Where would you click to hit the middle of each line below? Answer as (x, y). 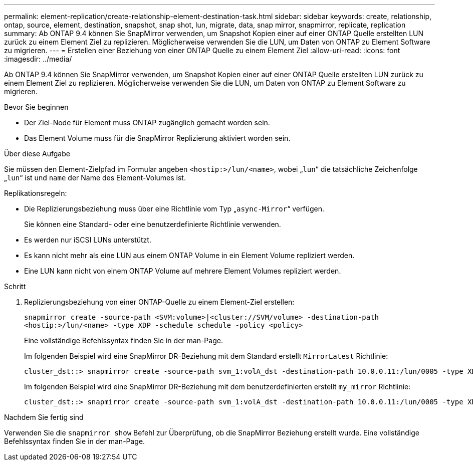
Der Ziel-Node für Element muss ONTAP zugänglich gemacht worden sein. (147, 123)
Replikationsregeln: (36, 193)
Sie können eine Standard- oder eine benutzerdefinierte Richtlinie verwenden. (153, 224)
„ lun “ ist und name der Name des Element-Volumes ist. (95, 178)
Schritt (15, 286)
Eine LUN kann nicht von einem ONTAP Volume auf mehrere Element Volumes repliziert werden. (183, 271)
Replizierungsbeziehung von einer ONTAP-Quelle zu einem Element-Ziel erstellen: (159, 302)
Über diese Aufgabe (37, 154)
